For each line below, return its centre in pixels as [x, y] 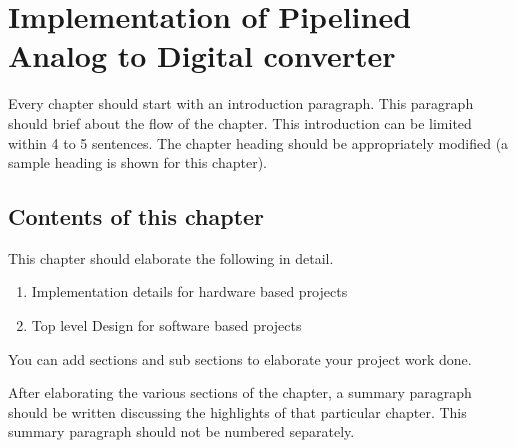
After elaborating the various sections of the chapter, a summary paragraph [240, 392]
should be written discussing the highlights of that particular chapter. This [237, 411]
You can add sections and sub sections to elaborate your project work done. [240, 358]
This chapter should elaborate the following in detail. [171, 257]
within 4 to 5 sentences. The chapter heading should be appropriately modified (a [258, 142]
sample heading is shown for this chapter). [137, 162]
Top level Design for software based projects [166, 325]
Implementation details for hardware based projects [189, 291]
